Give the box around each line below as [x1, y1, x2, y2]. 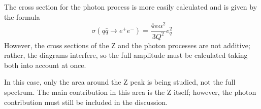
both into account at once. [4, 59, 86, 70]
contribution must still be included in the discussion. [4, 96, 168, 107]
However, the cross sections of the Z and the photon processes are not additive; [4, 40, 250, 50]
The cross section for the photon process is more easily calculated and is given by [4, 2, 257, 12]
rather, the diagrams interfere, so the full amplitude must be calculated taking [4, 50, 248, 60]
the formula [4, 11, 40, 22]
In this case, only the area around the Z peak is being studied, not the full [4, 77, 236, 87]
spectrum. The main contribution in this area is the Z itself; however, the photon [4, 87, 256, 97]
